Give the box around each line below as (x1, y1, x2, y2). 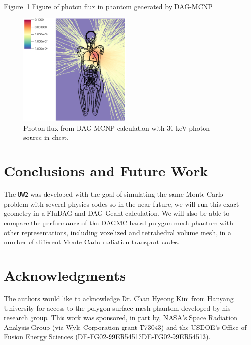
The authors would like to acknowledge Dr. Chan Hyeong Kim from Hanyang (4, 293, 234, 303)
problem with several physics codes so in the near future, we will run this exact (4, 198, 239, 208)
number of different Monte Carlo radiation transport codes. (4, 237, 180, 247)
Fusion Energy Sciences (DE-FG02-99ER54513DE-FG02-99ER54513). (4, 331, 211, 342)
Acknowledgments (4, 265, 126, 285)
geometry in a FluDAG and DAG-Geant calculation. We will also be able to (4, 208, 230, 218)
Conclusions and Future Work (4, 161, 208, 181)
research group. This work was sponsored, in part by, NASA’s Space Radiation (4, 312, 237, 323)
